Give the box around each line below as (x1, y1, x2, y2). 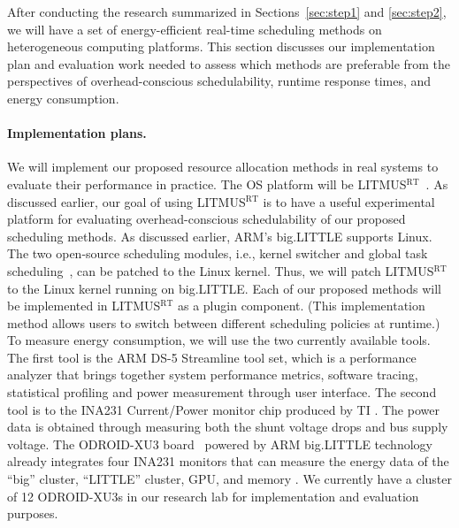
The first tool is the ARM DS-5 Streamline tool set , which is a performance (7, 348, 417, 366)
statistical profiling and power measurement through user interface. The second (7, 383, 437, 402)
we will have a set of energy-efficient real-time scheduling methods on (7, 19, 382, 38)
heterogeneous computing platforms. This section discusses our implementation (7, 37, 435, 56)
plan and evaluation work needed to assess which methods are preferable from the (7, 54, 451, 73)
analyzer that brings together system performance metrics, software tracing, (7, 365, 418, 384)
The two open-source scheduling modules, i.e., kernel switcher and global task (7, 244, 428, 263)
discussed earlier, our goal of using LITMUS (7, 192, 246, 210)
